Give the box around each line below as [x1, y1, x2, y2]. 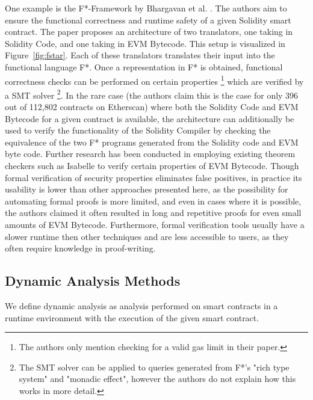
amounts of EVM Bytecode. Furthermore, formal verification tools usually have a [5, 218, 305, 230]
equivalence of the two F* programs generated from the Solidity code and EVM [5, 135, 299, 148]
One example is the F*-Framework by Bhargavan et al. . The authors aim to [5, 2, 287, 14]
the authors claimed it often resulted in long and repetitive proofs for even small [5, 206, 302, 219]
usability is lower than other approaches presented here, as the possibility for [5, 183, 288, 195]
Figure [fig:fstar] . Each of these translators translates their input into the [5, 49, 275, 61]
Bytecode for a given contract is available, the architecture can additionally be [5, 112, 294, 125]
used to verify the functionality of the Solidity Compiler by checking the [5, 124, 271, 137]
